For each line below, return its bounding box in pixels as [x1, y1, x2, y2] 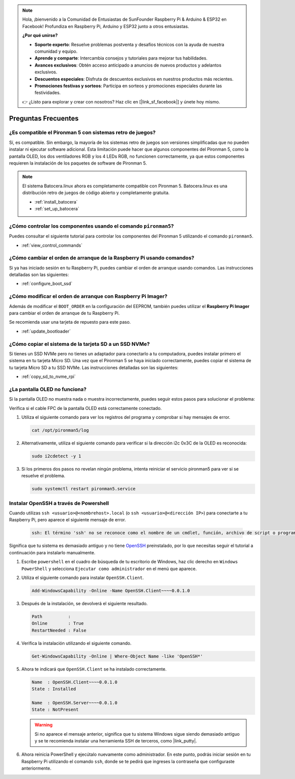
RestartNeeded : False [31, 627, 87, 633]
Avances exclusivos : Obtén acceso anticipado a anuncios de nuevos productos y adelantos [34, 62, 222, 68]
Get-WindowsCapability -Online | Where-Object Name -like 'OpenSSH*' [31, 653, 203, 659]
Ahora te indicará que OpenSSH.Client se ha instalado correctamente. [21, 666, 167, 672]
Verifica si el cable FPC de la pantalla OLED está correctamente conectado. [9, 405, 162, 411]
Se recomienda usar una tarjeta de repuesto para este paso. [9, 319, 131, 325]
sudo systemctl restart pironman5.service [31, 486, 136, 492]
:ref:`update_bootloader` [21, 328, 71, 334]
